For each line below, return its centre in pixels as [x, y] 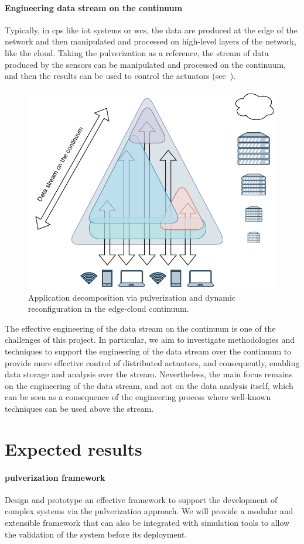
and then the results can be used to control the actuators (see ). [120, 76]
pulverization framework [55, 477]
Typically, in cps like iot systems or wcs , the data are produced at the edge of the [151, 30]
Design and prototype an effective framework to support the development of [141, 499]
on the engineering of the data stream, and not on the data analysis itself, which [149, 385]
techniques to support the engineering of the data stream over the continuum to [148, 351]
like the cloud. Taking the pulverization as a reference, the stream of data [137, 52]
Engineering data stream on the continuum [94, 7]
